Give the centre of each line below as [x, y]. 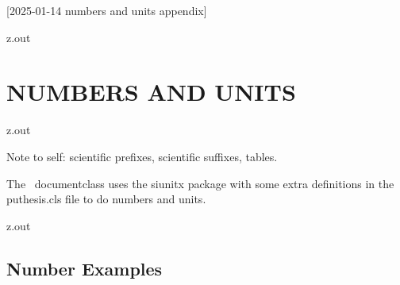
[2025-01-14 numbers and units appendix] [107, 10]
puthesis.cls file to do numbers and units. [106, 199]
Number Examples [85, 268]
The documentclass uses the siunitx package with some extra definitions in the [200, 183]
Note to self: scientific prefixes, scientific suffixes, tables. [142, 156]
